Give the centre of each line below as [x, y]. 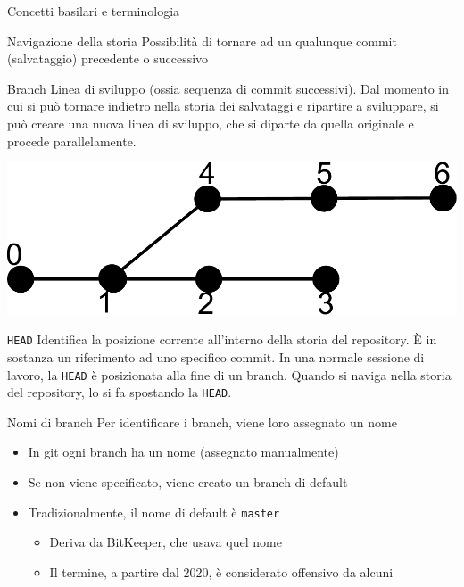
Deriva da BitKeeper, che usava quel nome [166, 542]
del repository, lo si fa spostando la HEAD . [120, 392]
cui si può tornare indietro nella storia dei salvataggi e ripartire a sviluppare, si [223, 106]
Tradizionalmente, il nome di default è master [154, 512]
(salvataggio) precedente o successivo [108, 58]
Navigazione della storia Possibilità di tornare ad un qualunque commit [202, 41]
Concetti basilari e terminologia [94, 11]
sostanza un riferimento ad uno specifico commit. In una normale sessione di [216, 356]
